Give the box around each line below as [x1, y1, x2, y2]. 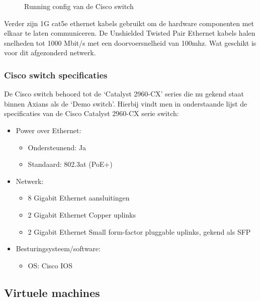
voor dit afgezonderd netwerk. [4, 47, 96, 58]
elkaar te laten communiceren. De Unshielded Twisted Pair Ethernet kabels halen [4, 28, 255, 38]
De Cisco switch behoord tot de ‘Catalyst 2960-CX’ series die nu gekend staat [4, 88, 244, 99]
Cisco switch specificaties [4, 68, 108, 81]
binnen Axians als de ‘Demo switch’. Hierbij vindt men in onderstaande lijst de [4, 98, 247, 109]
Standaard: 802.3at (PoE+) [28, 159, 113, 169]
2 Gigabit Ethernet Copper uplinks [28, 209, 136, 220]
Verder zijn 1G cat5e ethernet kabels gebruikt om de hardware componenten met [4, 18, 254, 28]
